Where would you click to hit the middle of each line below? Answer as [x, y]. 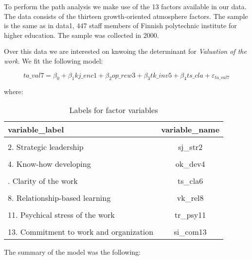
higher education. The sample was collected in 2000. [81, 35]
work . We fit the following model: [54, 60]
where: [14, 91]
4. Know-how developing [49, 163]
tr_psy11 [190, 214]
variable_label [36, 129]
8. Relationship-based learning [59, 197]
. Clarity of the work [43, 180]
